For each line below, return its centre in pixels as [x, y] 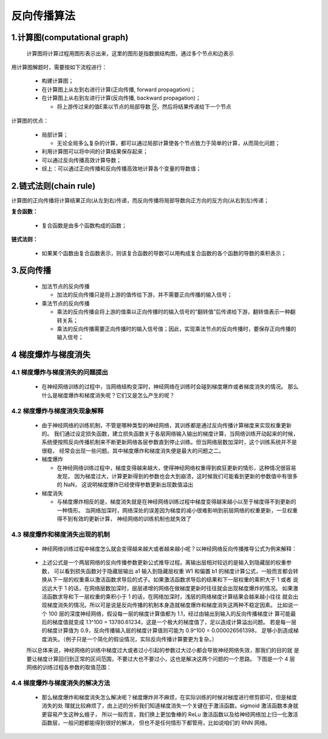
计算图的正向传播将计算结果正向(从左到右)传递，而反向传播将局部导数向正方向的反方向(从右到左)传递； [140, 201]
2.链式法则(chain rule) [53, 186]
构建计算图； [58, 81]
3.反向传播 [31, 270]
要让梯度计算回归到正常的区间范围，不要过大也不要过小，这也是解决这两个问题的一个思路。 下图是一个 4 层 [161, 659]
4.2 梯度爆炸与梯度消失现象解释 [57, 411]
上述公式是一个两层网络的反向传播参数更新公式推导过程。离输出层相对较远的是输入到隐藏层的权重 [164, 563]
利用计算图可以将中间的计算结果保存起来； [95, 151]
